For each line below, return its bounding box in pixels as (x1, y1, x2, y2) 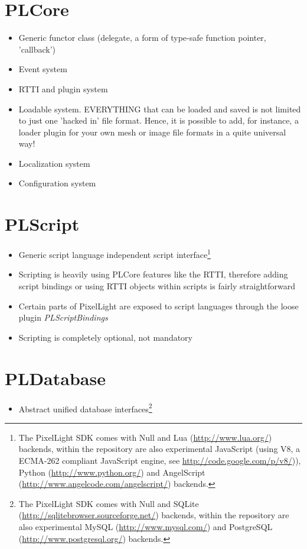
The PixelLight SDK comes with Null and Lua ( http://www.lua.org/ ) (18, 431, 272, 443)
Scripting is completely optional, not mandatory (18, 331, 192, 343)
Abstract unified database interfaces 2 (18, 401, 152, 415)
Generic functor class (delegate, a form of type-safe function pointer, (18, 31, 266, 44)
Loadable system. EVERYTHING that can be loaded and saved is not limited (18, 102, 301, 115)
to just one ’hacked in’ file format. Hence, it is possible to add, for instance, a (18, 114, 299, 127)
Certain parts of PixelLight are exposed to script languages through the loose (18, 299, 299, 312)
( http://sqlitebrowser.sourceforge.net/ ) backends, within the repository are (18, 509, 289, 521)
